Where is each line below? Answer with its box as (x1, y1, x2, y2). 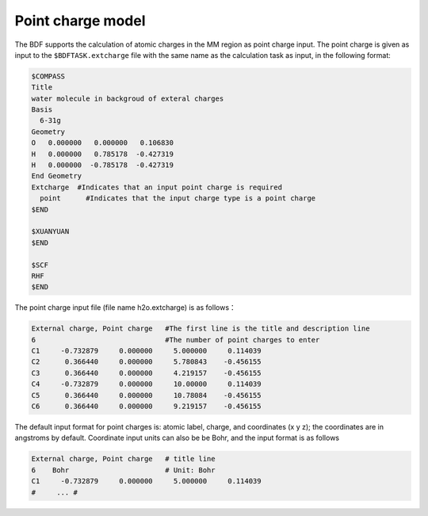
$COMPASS (31, 71, 66, 81)
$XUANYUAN (31, 227, 70, 236)
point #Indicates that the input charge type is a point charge (40, 194, 316, 203)
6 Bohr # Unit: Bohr (31, 465, 216, 475)
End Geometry (31, 171, 82, 181)
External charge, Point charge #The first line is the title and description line (31, 324, 370, 333)
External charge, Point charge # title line (31, 454, 216, 464)
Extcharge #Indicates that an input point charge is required (31, 182, 283, 192)
